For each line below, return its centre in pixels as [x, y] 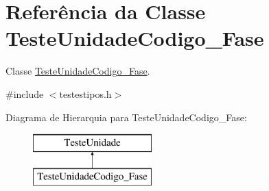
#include [25, 93]
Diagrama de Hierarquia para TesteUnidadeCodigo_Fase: [126, 117]
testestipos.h [85, 93]
